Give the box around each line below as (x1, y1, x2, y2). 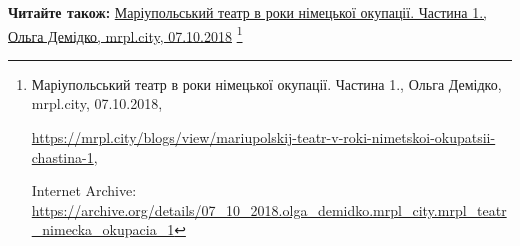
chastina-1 (31, 146, 94, 167)
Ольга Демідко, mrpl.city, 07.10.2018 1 (8, 22, 243, 46)
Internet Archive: (31, 180, 137, 201)
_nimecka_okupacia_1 (31, 219, 175, 240)
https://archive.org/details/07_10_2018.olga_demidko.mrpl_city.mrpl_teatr (31, 199, 507, 220)
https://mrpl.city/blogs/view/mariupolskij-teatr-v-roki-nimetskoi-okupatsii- (31, 127, 496, 148)
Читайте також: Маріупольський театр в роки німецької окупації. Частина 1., (8, 2, 487, 22)
